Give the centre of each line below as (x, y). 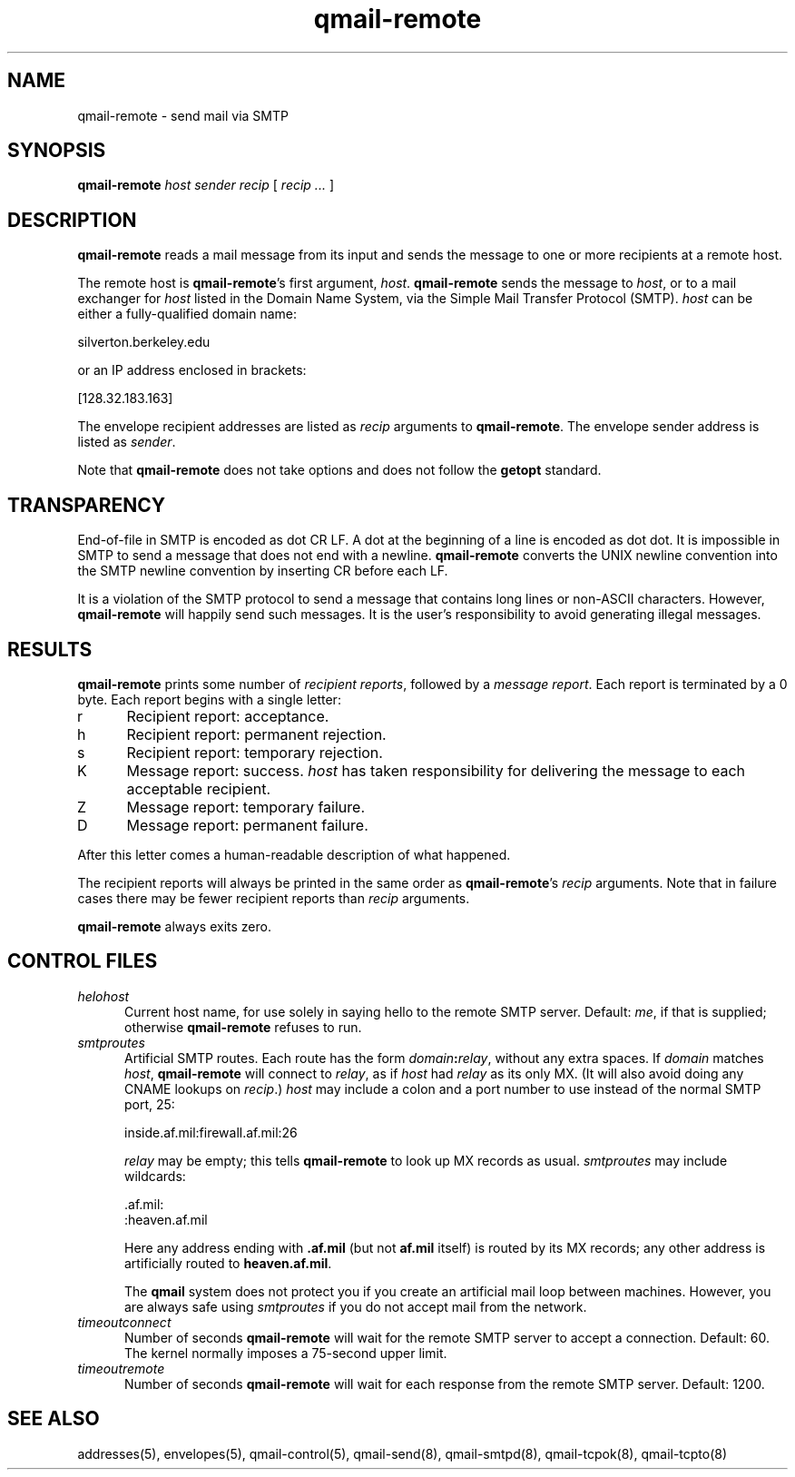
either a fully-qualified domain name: (187, 314)
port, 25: (150, 1104)
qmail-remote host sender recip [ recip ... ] (206, 185)
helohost (103, 996)
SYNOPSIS (57, 151)
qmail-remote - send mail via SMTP (183, 115)
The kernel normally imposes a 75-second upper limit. (286, 1353)
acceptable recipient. (199, 788)
